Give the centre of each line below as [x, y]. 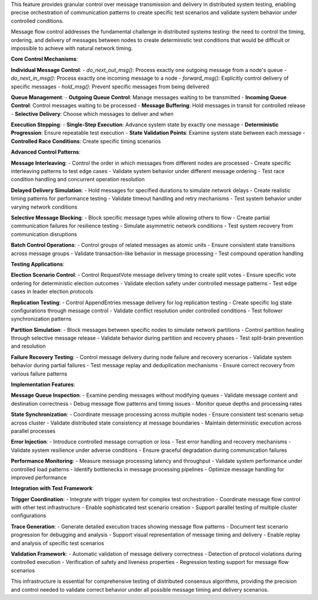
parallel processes [33, 431]
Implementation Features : [43, 384]
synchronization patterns [41, 319]
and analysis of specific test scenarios [57, 543]
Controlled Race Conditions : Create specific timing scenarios [86, 141]
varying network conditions [44, 207]
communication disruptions [44, 234]
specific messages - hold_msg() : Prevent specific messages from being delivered [110, 86]
